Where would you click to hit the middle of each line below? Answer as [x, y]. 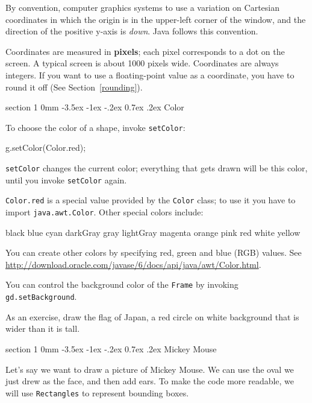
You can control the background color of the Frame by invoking [122, 284]
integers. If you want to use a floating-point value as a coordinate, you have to [150, 75]
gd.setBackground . [41, 297]
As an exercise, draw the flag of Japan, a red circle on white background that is [152, 316]
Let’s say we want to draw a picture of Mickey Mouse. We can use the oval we [150, 369]
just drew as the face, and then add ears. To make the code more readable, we [150, 381]
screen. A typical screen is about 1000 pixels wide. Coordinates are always [142, 63]
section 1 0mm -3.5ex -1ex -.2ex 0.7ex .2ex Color [95, 107]
